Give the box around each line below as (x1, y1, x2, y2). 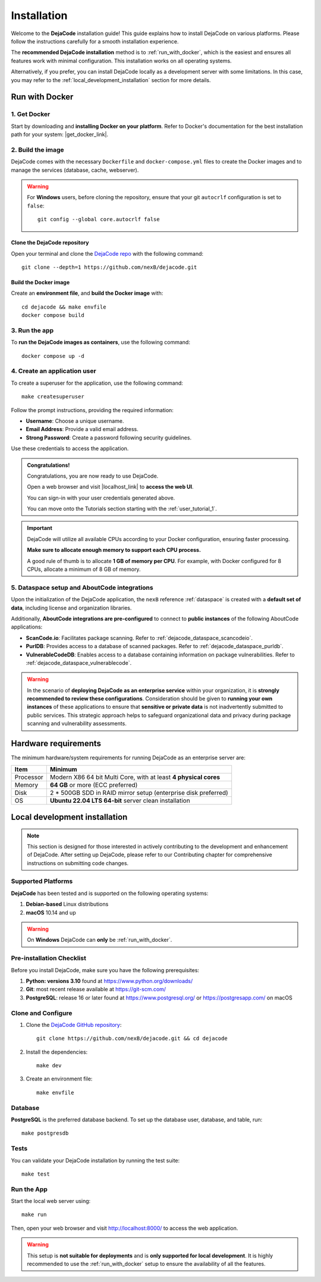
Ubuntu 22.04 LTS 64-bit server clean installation (49, 796, 190, 805)
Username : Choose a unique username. (26, 417, 124, 425)
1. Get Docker (11, 110, 51, 118)
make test (21, 1170, 50, 1177)
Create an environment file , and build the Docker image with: (11, 290, 163, 297)
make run (21, 1211, 47, 1218)
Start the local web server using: (11, 1198, 91, 1205)
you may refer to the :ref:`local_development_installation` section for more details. (11, 76, 211, 83)
